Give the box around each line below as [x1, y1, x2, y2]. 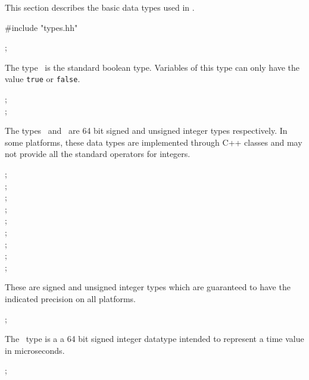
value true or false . [5, 73, 80, 85]
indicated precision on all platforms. [5, 292, 136, 304]
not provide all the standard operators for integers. [5, 147, 191, 160]
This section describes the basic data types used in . [5, 1, 195, 13]
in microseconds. [5, 344, 65, 356]
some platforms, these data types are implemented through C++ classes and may [5, 136, 302, 148]
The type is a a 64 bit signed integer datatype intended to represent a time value [5, 332, 304, 345]
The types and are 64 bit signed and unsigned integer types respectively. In [5, 124, 288, 137]
